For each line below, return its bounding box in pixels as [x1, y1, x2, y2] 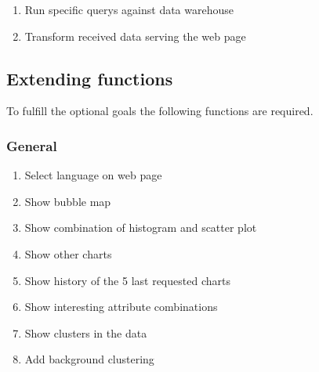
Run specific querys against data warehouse [24, 2, 234, 17]
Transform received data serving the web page [24, 27, 246, 44]
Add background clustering [24, 351, 154, 367]
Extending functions [6, 66, 173, 90]
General [6, 135, 57, 155]
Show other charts [24, 245, 112, 262]
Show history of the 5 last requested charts [24, 272, 230, 288]
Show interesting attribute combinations [24, 298, 218, 315]
